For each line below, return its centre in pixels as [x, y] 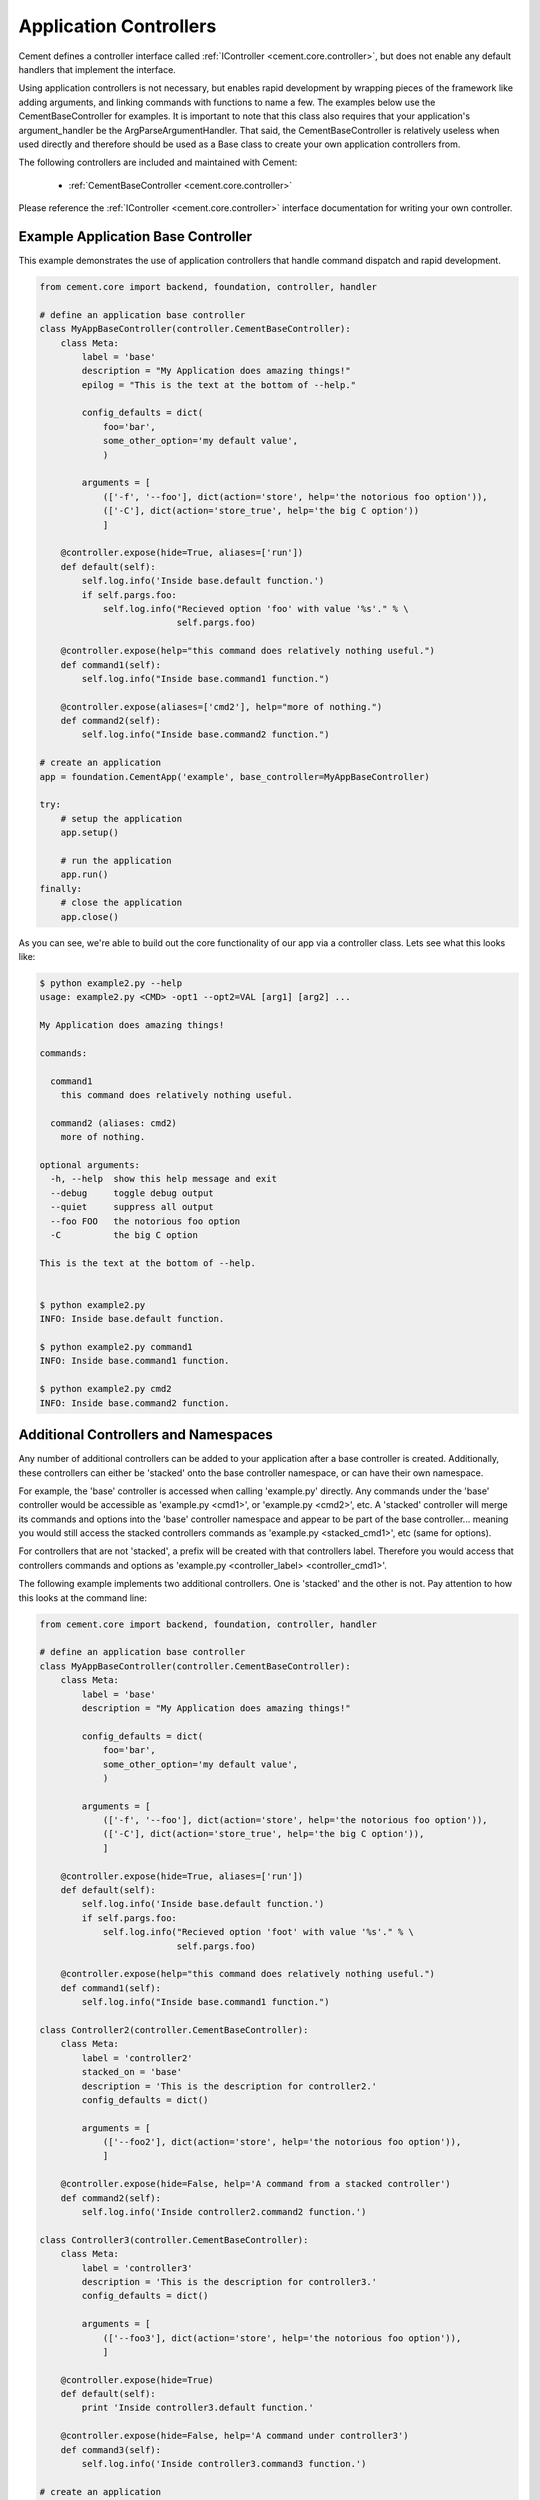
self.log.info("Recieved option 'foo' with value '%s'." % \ [255, 608]
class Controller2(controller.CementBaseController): [174, 2029]
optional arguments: [89, 1164]
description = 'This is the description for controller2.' [229, 2086]
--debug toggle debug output [132, 1193]
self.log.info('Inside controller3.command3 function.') [224, 2464]
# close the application [121, 903]
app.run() [84, 874]
